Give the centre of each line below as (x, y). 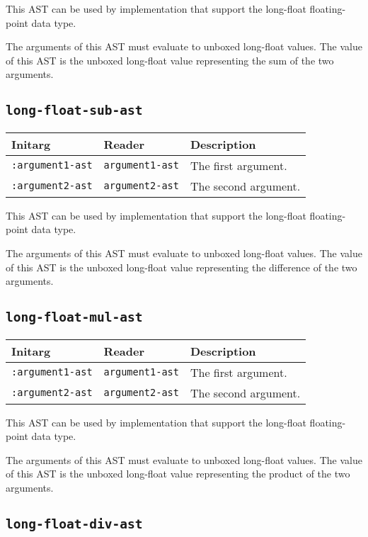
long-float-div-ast (74, 524)
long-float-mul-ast (74, 317)
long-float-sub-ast (74, 111)
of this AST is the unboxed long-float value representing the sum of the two (170, 60)
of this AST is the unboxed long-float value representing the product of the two (178, 474)
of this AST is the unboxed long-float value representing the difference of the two (182, 267)
